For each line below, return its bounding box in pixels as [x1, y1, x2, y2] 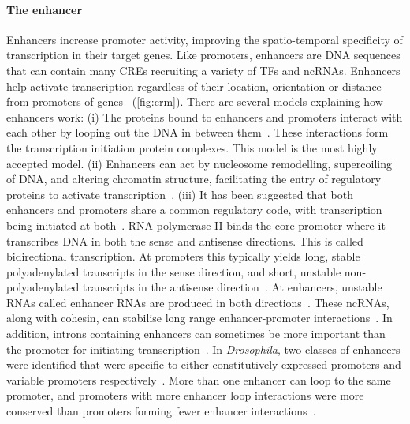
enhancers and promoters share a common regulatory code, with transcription [6, 201, 382, 218]
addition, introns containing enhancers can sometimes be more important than [6, 325, 386, 342]
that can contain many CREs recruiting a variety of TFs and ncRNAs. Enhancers [6, 62, 401, 78]
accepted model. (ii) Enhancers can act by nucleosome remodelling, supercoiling [6, 155, 392, 171]
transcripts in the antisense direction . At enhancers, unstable [82, 279, 382, 295]
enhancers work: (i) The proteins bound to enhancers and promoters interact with [6, 108, 403, 125]
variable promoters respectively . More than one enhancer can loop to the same [6, 371, 391, 388]
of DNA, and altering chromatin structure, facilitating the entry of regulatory [6, 171, 382, 187]
